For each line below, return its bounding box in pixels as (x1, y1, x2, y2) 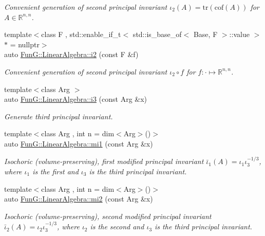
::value (229, 29, 250, 40)
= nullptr (10, 39, 40, 49)
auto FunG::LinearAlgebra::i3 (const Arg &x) (4, 94, 147, 104)
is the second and (90, 221, 144, 232)
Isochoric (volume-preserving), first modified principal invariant (4, 156, 204, 167)
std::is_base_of (132, 29, 182, 40)
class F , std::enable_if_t (41, 29, 121, 40)
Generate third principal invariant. (4, 111, 113, 121)
